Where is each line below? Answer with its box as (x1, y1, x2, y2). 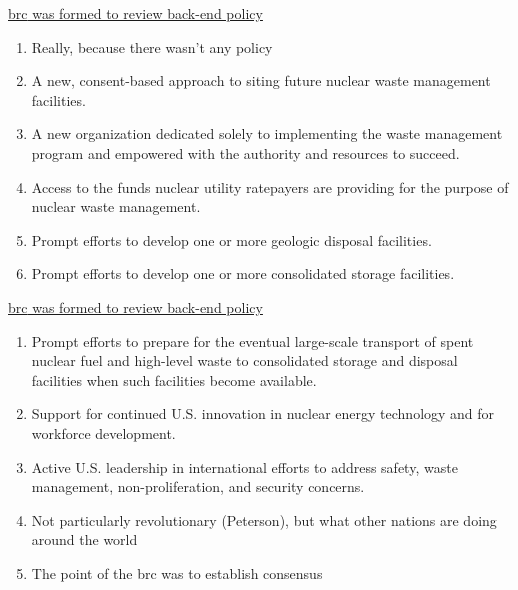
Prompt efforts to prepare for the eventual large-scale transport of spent (31, 330, 474, 351)
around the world (31, 529, 138, 550)
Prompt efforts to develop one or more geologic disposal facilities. (31, 229, 432, 250)
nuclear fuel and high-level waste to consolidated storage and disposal (31, 350, 458, 371)
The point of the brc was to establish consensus (31, 562, 323, 583)
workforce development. (31, 422, 176, 443)
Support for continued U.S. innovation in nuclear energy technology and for (31, 403, 495, 424)
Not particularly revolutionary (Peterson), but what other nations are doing (31, 509, 497, 530)
